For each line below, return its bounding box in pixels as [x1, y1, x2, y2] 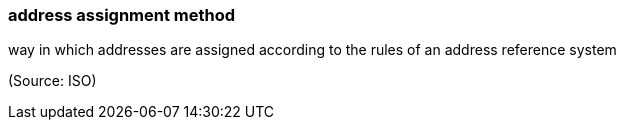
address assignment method [8, 5, 236, 25]
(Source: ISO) [8, 72, 97, 90]
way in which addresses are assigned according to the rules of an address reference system [8, 41, 617, 59]
